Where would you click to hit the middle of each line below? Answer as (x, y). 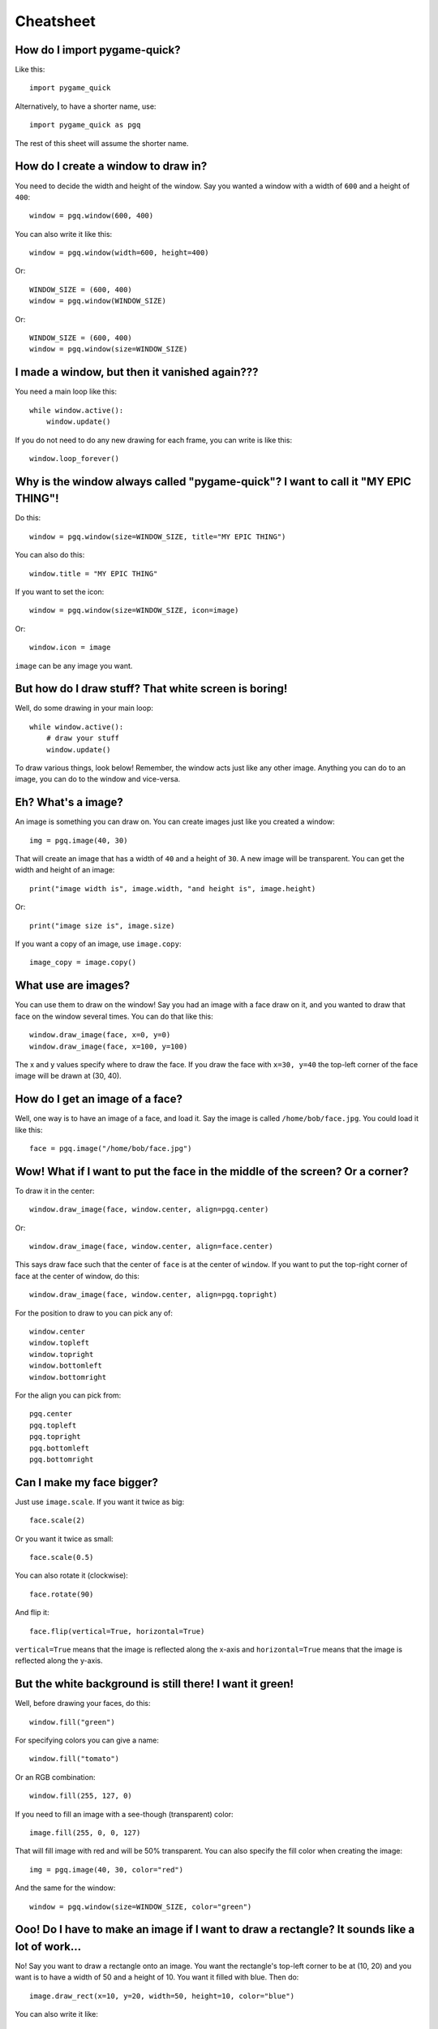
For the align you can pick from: (68, 1395)
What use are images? (73, 986)
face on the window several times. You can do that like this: (114, 1016)
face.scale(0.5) (62, 1557)
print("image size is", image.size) (102, 926)
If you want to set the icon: (60, 592)
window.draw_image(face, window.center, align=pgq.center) (149, 1210)
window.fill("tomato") (75, 1759)
